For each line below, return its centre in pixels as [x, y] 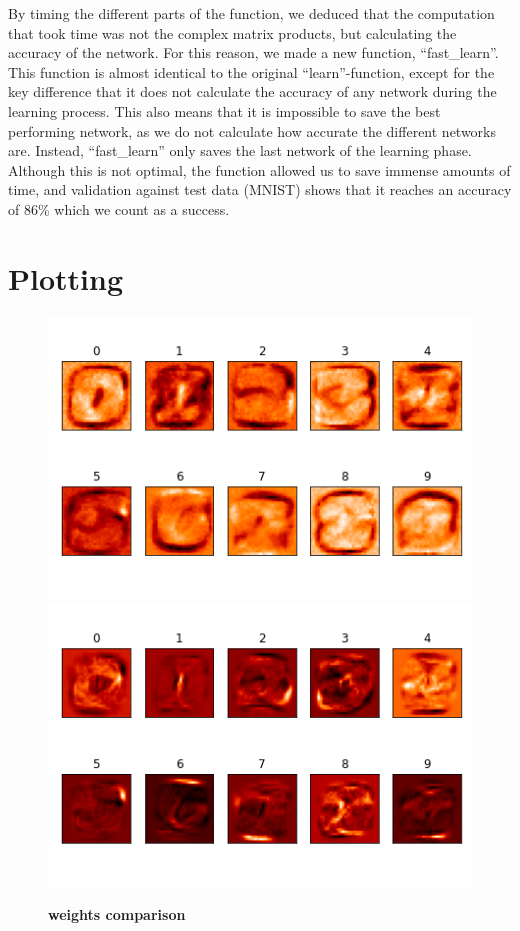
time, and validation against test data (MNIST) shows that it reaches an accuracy [260, 189]
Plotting [65, 277]
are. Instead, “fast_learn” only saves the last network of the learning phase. [240, 150]
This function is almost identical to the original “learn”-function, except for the [251, 71]
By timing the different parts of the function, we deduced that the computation [251, 13]
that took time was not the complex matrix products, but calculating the [232, 32]
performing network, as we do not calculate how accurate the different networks [252, 130]
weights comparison [117, 914]
